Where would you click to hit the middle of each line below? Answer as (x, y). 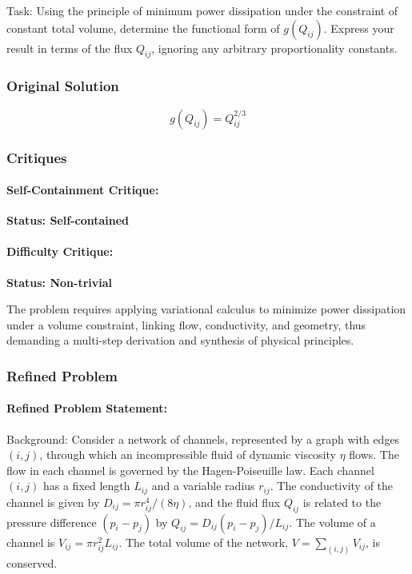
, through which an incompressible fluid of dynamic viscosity (188, 454)
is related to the (342, 502)
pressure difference (52, 522)
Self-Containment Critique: (83, 190)
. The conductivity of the (332, 486)
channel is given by (53, 502)
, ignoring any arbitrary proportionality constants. (274, 48)
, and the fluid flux (234, 502)
